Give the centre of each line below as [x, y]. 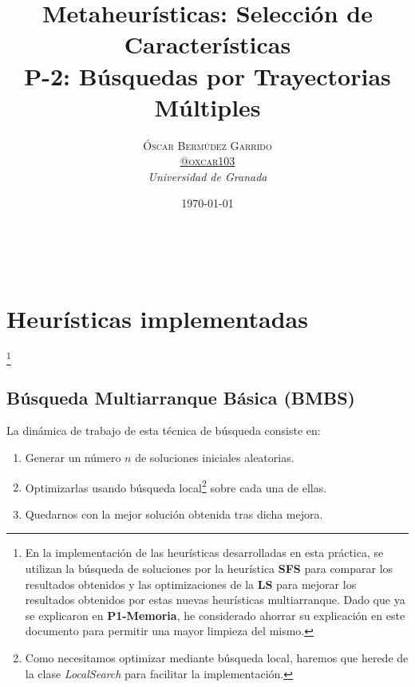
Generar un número [73, 457]
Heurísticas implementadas [157, 318]
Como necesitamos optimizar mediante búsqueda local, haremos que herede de [217, 657]
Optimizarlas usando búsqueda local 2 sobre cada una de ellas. [176, 486]
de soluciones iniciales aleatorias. [215, 457]
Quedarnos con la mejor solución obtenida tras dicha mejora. [174, 513]
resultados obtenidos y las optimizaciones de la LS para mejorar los [191, 584]
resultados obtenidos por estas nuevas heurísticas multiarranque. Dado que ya [215, 600]
